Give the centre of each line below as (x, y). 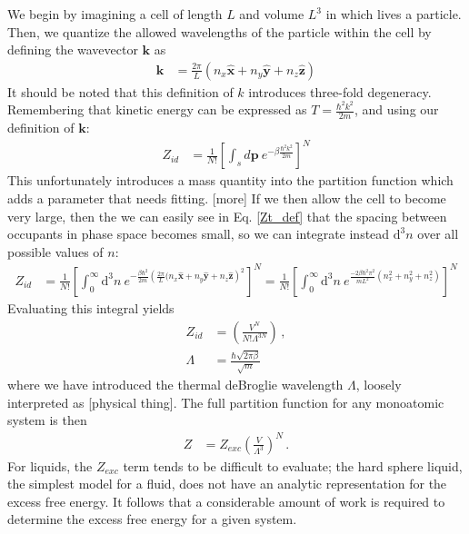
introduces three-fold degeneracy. (340, 91)
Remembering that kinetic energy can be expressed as (157, 109)
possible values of (55, 251)
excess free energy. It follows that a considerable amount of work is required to (226, 501)
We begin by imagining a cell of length (115, 14)
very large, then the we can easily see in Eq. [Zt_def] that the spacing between (227, 216)
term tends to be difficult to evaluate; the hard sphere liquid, (293, 465)
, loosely (379, 385)
